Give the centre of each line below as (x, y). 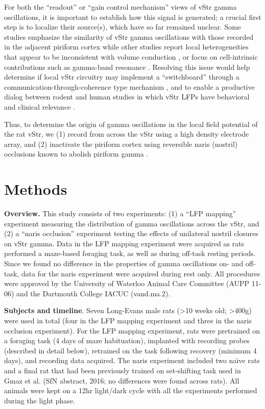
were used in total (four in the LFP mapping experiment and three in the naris (128, 320)
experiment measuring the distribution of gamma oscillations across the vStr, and (132, 223)
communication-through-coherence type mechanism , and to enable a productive (129, 86)
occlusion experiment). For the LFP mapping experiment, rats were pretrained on (132, 330)
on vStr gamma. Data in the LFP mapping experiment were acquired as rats (124, 243)
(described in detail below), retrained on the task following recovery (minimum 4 (130, 350)
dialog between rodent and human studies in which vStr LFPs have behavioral (127, 97)
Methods (36, 189)
